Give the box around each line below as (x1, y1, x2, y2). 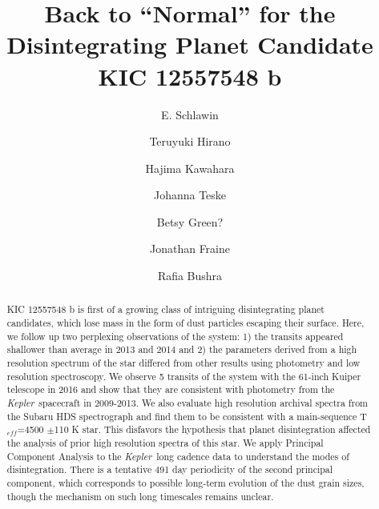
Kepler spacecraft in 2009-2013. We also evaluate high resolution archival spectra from (6, 396, 369, 410)
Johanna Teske (153, 186, 227, 203)
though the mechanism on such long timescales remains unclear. (6, 489, 274, 503)
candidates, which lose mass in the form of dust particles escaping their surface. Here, (6, 316, 365, 330)
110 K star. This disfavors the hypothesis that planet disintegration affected (54, 423, 371, 436)
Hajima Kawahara (145, 159, 235, 176)
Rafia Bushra (157, 267, 223, 284)
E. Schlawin (161, 106, 219, 122)
